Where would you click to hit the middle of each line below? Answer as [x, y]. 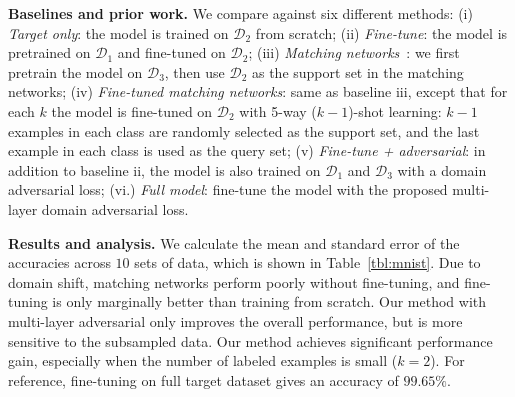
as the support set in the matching [357, 71]
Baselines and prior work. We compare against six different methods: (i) [240, 13]
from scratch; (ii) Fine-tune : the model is [381, 32]
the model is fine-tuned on [132, 110]
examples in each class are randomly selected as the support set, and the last [244, 130]
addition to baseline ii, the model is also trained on [164, 169]
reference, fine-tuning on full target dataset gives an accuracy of [203, 379]
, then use [194, 71]
